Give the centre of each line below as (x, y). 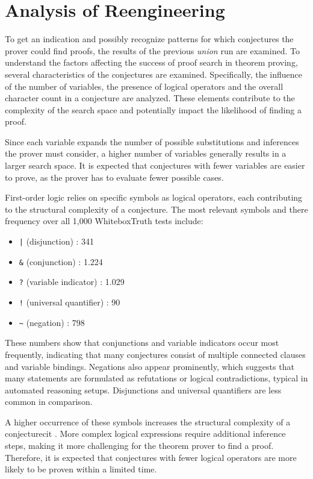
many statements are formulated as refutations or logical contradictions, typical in (156, 378)
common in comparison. (49, 402)
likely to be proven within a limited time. (81, 469)
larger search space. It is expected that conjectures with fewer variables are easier (155, 165)
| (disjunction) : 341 (57, 241)
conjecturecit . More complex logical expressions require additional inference (145, 434)
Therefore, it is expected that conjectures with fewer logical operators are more (151, 457)
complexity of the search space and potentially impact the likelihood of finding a (153, 109)
